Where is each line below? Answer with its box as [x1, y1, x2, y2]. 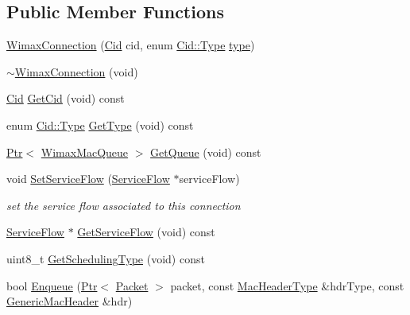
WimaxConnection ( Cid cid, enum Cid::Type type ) [6, 37, 255, 53]
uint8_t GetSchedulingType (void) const [6, 250, 205, 266]
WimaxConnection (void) [14, 63, 138, 80]
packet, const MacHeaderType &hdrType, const [170, 277, 404, 294]
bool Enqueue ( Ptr [6, 277, 98, 294]
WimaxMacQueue [41, 143, 129, 160]
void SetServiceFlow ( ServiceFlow [6, 170, 170, 187]
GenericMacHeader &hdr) [6, 293, 133, 309]
